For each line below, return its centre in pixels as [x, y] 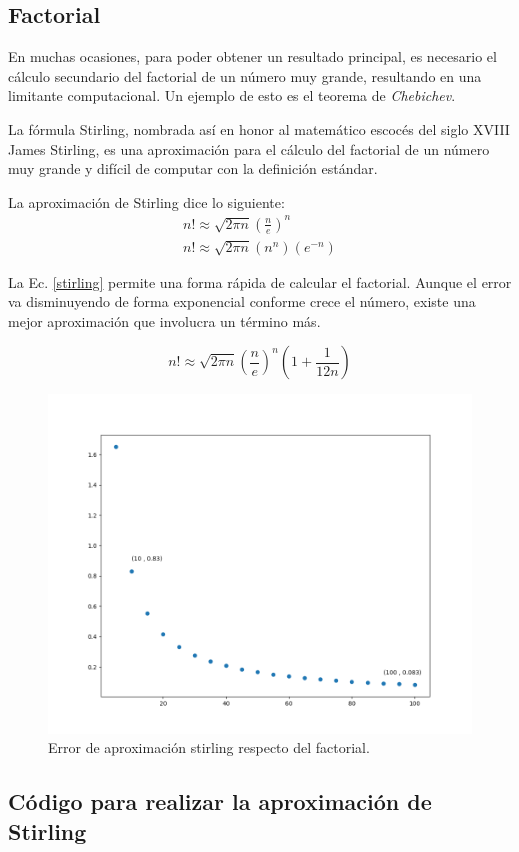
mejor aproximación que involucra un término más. [164, 320]
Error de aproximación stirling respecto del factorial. [209, 747]
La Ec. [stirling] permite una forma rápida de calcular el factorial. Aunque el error [260, 281]
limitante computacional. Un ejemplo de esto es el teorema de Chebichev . [232, 95]
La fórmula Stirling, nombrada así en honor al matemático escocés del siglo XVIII [259, 128]
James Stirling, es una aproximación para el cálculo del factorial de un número [249, 148]
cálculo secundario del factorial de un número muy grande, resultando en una [245, 75]
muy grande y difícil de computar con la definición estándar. [193, 168]
